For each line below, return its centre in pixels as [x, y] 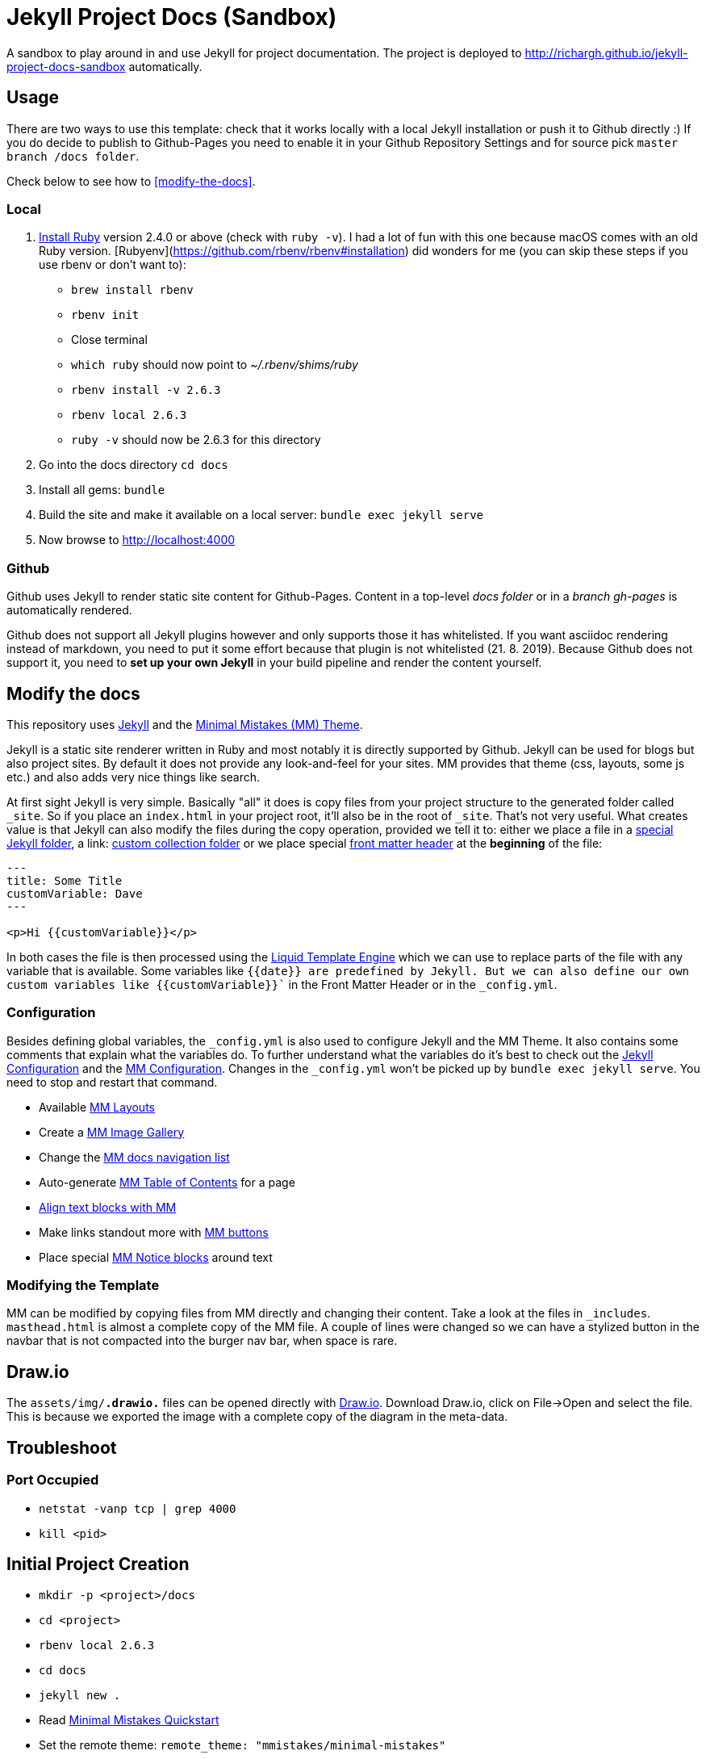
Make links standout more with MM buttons [154, 1232]
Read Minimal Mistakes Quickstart [129, 1720]
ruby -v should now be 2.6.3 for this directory [196, 440]
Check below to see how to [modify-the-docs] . [131, 181]
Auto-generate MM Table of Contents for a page [167, 1182]
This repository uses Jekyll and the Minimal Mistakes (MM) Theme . [185, 724]
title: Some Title [65, 880]
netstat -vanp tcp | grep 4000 [138, 1508]
